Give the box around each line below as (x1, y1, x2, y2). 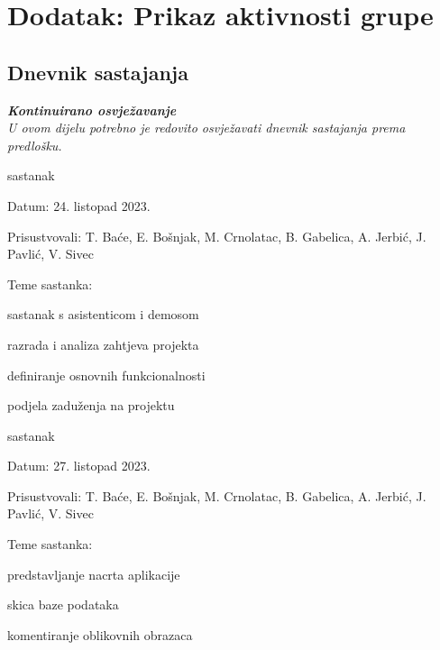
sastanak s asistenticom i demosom (7, 305, 199, 324)
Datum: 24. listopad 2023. (7, 196, 151, 215)
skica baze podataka (7, 595, 119, 614)
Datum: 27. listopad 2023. (7, 456, 151, 475)
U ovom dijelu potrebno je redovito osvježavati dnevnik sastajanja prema (7, 118, 406, 137)
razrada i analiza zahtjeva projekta (7, 334, 199, 353)
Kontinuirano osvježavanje (7, 100, 177, 119)
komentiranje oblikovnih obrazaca (7, 625, 193, 644)
